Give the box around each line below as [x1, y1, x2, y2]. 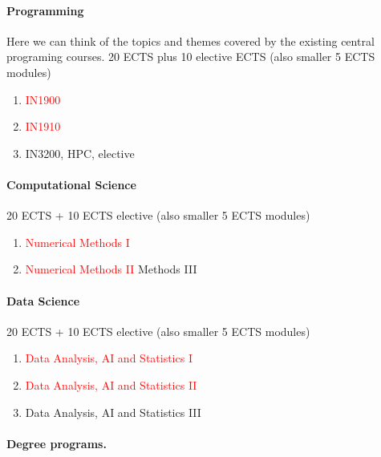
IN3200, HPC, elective [25, 144, 135, 161]
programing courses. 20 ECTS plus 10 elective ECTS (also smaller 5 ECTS [6, 48, 375, 65]
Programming [6, 2, 84, 18]
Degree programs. [6, 435, 107, 451]
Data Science [6, 292, 80, 309]
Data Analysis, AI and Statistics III [25, 403, 201, 420]
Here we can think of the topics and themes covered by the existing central [6, 32, 375, 49]
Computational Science [6, 176, 136, 192]
